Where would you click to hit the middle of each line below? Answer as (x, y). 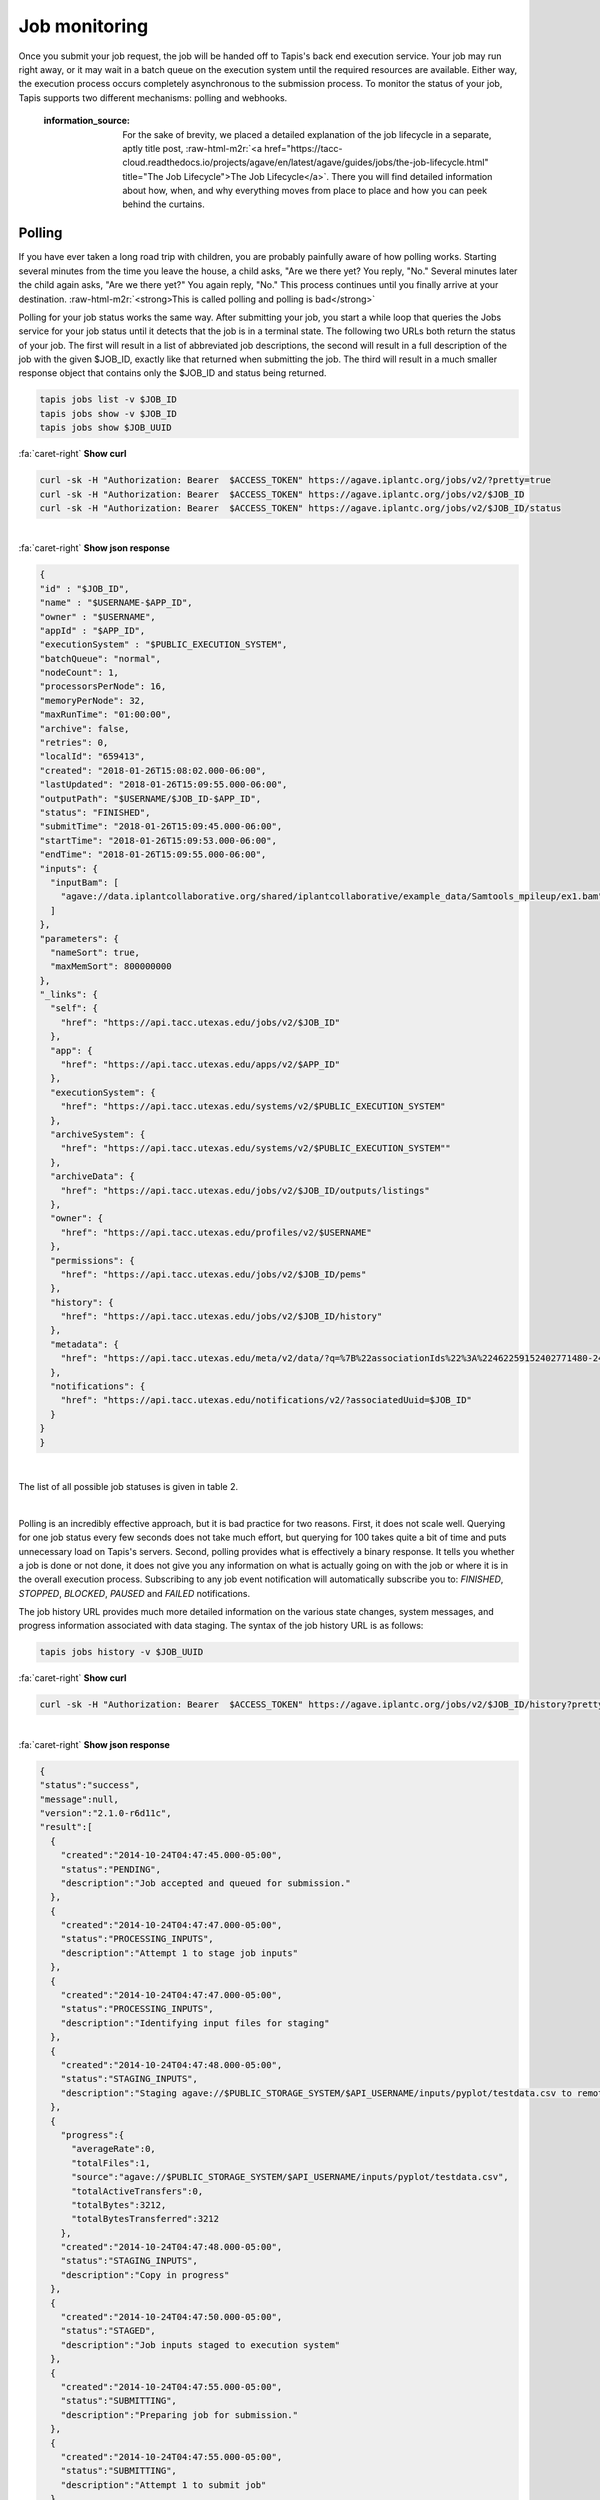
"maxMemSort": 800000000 (111, 966)
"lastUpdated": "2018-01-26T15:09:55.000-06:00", (163, 784)
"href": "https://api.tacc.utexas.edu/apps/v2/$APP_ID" (200, 1064)
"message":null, (79, 1799)
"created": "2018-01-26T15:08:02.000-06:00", (153, 770)
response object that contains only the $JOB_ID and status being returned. (172, 373)
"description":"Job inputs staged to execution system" (200, 2344)
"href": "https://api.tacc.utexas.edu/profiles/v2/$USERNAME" (216, 1232)
